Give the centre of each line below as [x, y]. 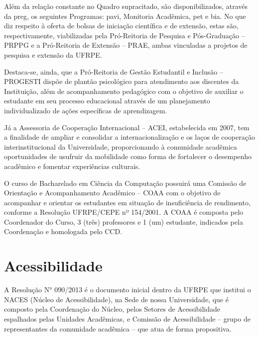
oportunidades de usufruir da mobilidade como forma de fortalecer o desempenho [128, 156]
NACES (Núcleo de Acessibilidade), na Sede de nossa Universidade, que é [116, 299]
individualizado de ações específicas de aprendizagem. [86, 110]
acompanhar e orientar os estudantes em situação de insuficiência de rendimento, [127, 202]
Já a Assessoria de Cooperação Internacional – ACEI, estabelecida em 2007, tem [127, 127]
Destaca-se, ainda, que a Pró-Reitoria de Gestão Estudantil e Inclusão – [114, 71]
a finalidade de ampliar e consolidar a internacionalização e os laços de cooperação [129, 137]
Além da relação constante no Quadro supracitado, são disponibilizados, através [126, 6]
